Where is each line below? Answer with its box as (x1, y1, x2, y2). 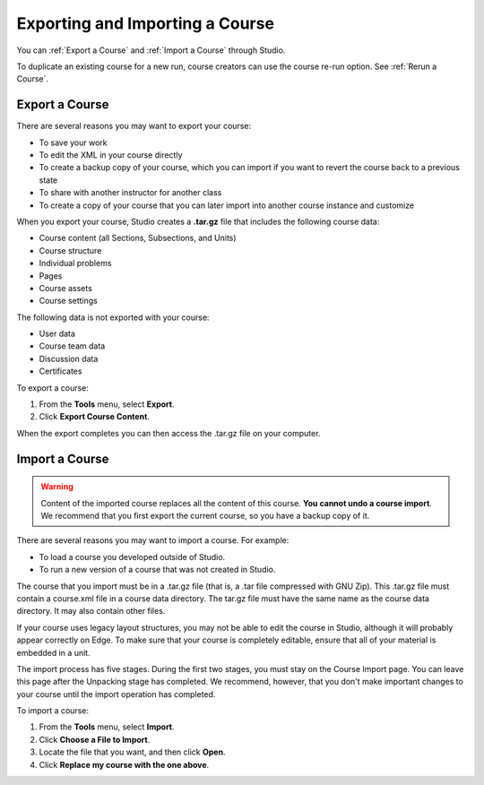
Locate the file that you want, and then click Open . (39, 746, 226, 757)
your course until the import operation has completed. (16, 688, 216, 699)
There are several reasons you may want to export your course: (16, 121, 251, 132)
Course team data (39, 341, 106, 351)
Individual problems (39, 258, 112, 269)
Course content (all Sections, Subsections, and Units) (39, 233, 237, 244)
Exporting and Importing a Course (16, 13, 275, 33)
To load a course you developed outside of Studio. (39, 551, 226, 562)
